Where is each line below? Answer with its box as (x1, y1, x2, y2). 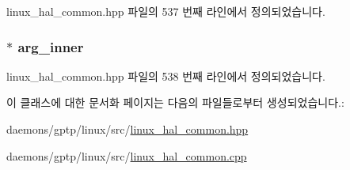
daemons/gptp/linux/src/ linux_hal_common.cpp (6, 147, 247, 164)
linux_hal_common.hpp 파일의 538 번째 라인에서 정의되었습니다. (6, 67, 325, 84)
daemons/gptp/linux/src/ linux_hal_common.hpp (6, 121, 249, 137)
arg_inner (17, 36, 84, 56)
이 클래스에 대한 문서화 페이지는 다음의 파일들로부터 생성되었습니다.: (6, 94, 344, 111)
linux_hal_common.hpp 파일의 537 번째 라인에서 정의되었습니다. (6, 3, 325, 19)
